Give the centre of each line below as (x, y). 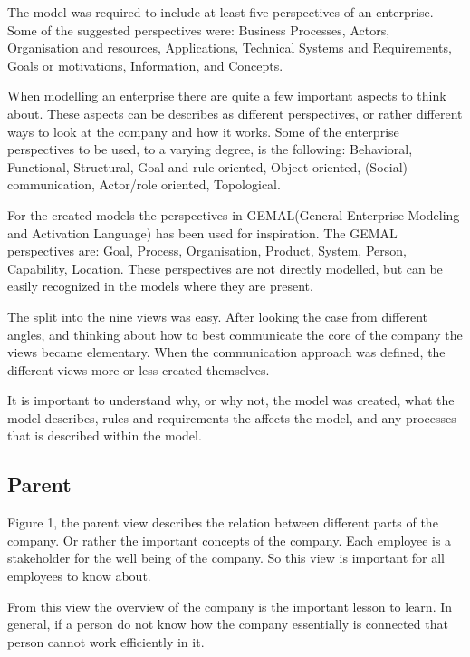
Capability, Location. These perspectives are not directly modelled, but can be (225, 268)
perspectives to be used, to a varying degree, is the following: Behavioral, (210, 149)
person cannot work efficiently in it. (106, 641)
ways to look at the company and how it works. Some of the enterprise (203, 131)
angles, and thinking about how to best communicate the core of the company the (235, 334)
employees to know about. (79, 576)
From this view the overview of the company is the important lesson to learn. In (230, 606)
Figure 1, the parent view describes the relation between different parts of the (223, 522)
